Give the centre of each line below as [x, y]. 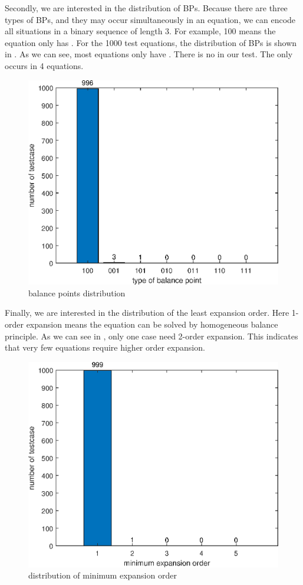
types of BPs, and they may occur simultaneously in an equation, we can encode [150, 19]
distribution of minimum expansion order [103, 575]
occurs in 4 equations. [44, 65]
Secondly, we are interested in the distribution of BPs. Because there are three [146, 8]
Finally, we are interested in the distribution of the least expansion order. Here [147, 313]
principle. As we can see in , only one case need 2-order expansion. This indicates [151, 336]
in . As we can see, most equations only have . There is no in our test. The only [149, 54]
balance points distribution [77, 292]
